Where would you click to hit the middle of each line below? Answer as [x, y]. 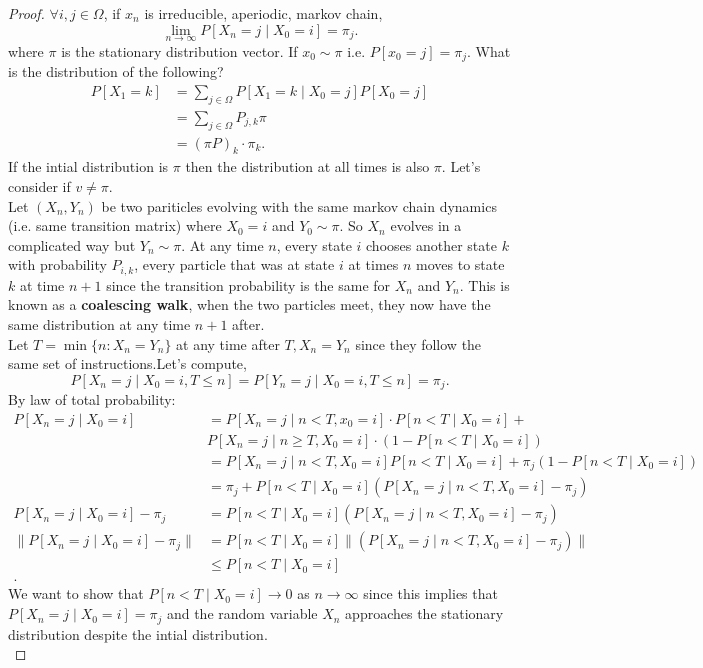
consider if [39, 185]
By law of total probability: [92, 399]
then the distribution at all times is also [307, 166]
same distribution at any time [99, 323]
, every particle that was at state [234, 264]
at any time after [228, 343]
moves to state [460, 264]
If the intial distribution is [88, 166]
